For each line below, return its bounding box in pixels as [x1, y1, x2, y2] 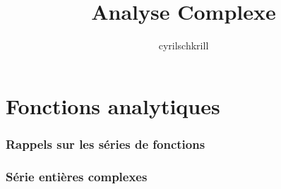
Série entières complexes [6, 167, 148, 185]
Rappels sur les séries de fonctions [6, 135, 205, 152]
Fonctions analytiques [6, 91, 220, 120]
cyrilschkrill [158, 38, 209, 53]
